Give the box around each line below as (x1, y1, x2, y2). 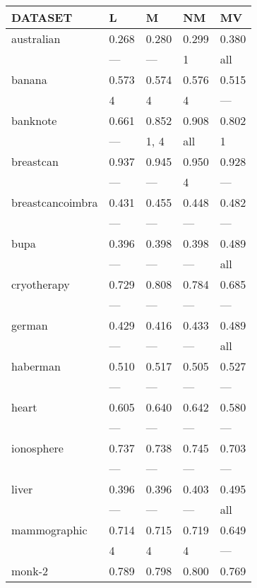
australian (11, 30, 61, 47)
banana (11, 71, 47, 88)
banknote (11, 112, 57, 128)
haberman (11, 358, 61, 374)
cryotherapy (11, 276, 70, 292)
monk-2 (11, 563, 49, 579)
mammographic (11, 522, 88, 538)
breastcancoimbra (11, 194, 98, 210)
